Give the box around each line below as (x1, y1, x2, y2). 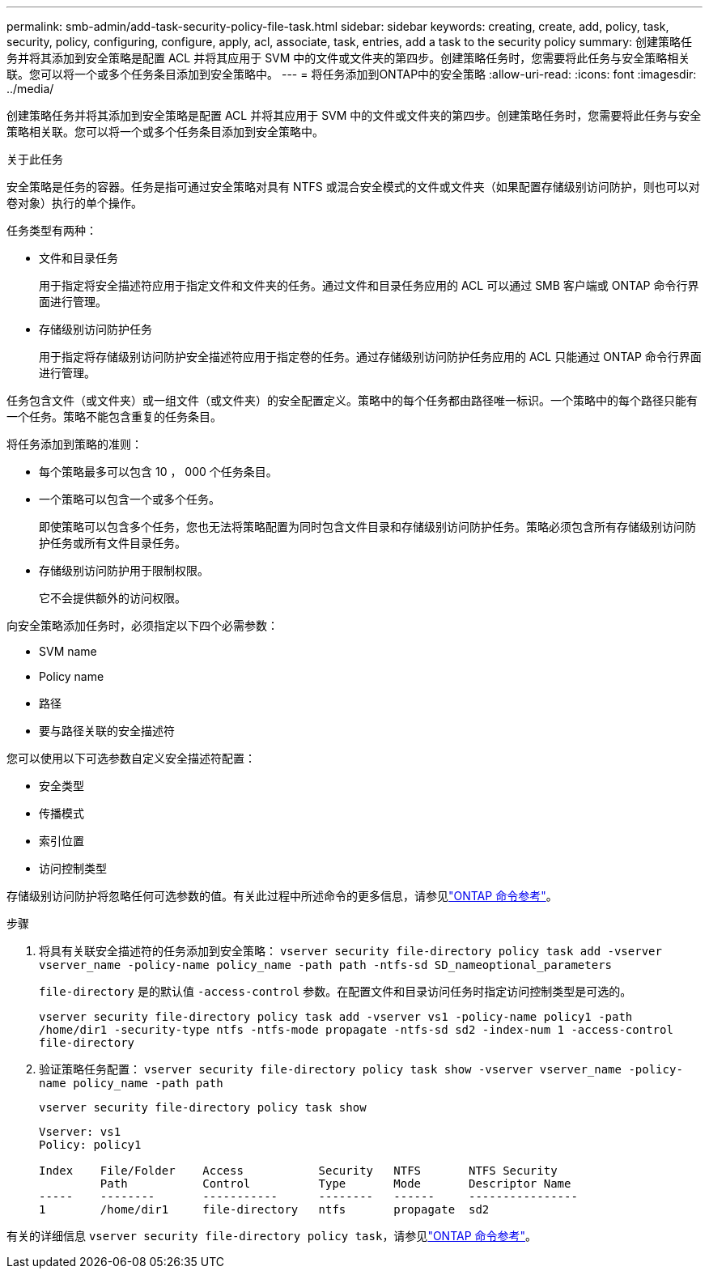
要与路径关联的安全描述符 (39, 724, 175, 737)
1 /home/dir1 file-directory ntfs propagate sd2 (39, 1203, 490, 1216)
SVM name (39, 644, 97, 658)
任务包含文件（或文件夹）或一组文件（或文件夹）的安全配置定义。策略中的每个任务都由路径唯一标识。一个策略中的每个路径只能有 (6, 393, 698, 407)
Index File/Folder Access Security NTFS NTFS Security (39, 1164, 558, 1177)
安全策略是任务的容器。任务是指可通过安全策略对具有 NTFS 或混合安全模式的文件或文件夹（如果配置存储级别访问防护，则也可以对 (6, 180, 700, 193)
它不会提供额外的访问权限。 (39, 591, 186, 605)
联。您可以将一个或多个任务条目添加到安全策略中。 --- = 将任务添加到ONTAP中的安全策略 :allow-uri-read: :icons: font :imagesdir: (6, 67, 697, 81)
